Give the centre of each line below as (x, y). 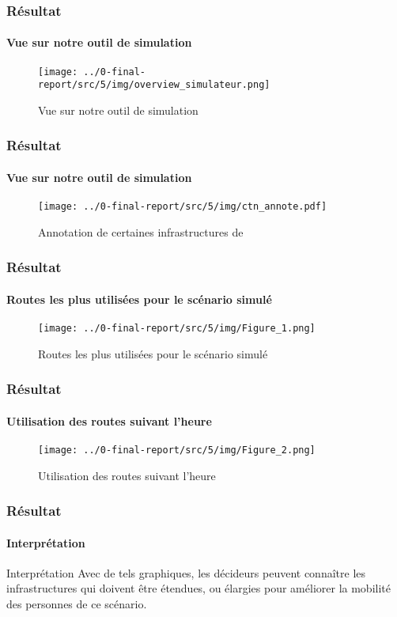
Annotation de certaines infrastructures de (141, 231)
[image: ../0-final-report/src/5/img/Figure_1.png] (177, 329)
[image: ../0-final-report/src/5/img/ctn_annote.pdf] (183, 207)
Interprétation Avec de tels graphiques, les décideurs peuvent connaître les (186, 572)
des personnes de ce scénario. (77, 604)
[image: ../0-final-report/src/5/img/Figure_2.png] (177, 450)
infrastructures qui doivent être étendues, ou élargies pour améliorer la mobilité (198, 588)
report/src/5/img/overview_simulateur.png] (154, 85)
